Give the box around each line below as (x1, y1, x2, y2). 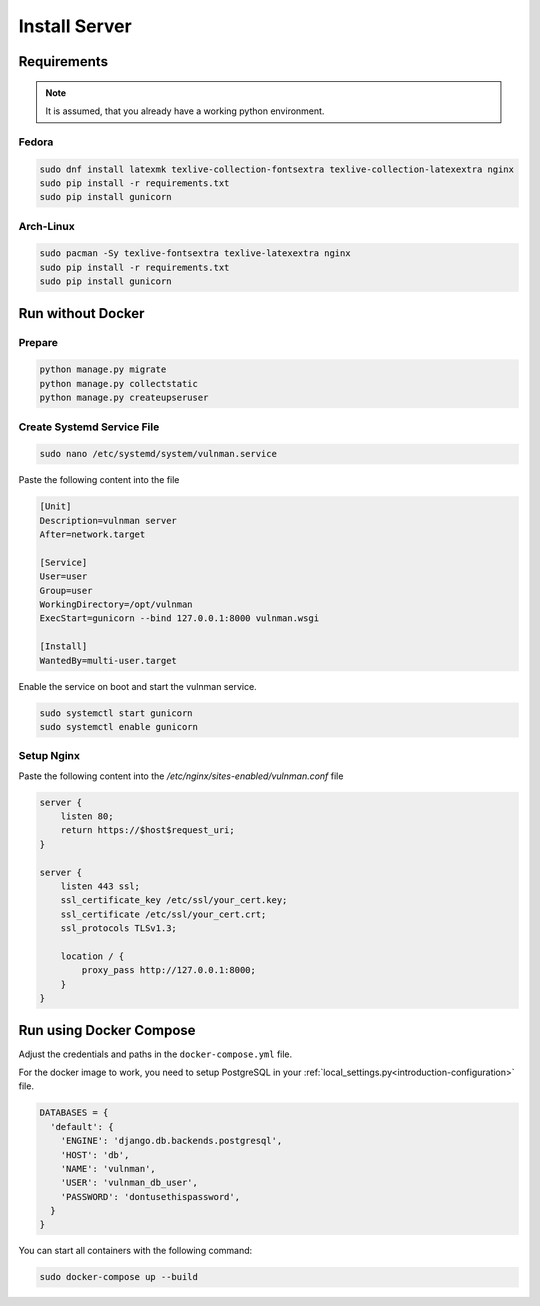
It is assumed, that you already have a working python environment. (45, 105, 325, 117)
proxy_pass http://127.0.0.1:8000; (81, 965, 257, 976)
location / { (60, 950, 125, 962)
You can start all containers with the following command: (18, 1245, 253, 1257)
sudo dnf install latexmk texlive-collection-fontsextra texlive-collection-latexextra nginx (39, 163, 515, 175)
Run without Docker (18, 305, 145, 322)
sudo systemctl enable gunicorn (39, 721, 199, 732)
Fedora (18, 135, 54, 149)
